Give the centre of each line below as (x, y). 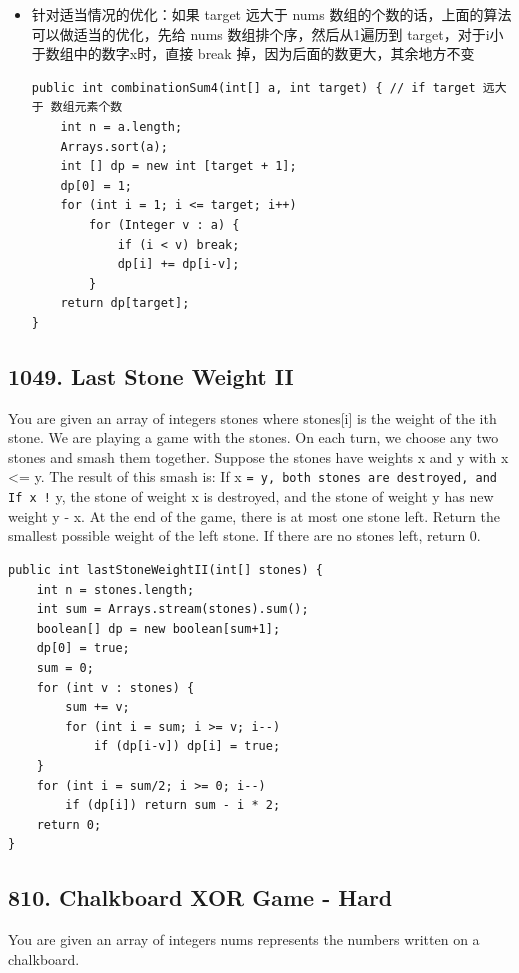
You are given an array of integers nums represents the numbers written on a (244, 939)
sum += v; (97, 707)
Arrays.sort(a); (114, 146)
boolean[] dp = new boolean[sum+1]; (158, 628)
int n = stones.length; (115, 589)
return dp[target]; (125, 303)
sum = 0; (65, 667)
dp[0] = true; (83, 648)
